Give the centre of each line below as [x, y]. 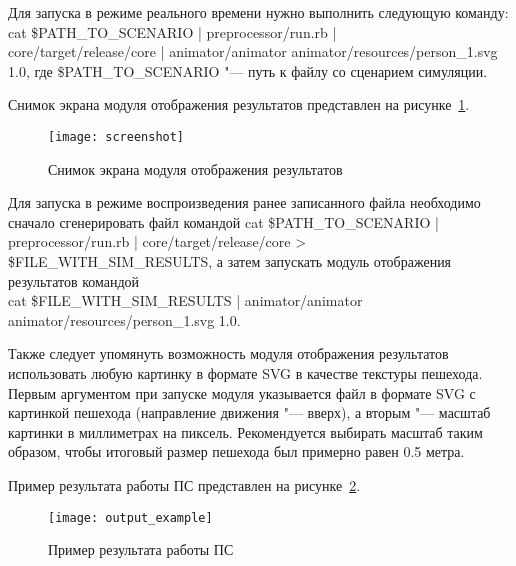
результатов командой [74, 280]
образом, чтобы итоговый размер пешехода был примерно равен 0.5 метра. [236, 451]
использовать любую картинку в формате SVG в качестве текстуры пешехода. [245, 372]
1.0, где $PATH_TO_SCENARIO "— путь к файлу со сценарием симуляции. [248, 70]
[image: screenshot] [116, 136]
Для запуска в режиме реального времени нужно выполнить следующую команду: [258, 12]
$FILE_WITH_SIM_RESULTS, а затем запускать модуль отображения [230, 261]
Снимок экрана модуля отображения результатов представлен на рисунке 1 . [239, 104]
